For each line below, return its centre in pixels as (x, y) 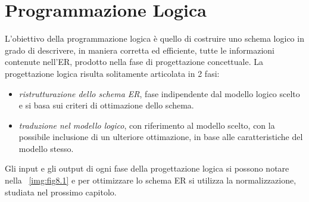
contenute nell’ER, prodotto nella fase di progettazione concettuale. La (134, 62)
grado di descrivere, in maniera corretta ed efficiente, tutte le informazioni (140, 50)
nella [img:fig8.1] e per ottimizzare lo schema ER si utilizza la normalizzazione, (151, 180)
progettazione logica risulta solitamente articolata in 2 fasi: (112, 73)
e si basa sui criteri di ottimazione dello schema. (106, 105)
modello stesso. (46, 148)
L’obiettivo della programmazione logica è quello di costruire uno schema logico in (154, 38)
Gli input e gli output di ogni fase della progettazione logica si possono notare (147, 168)
